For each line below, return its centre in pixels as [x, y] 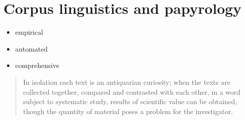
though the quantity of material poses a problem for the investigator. [128, 111]
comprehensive [37, 65]
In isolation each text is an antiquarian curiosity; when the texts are [127, 82]
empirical [29, 32]
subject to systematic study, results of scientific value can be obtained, [130, 101]
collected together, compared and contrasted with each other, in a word [132, 91]
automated [31, 48]
